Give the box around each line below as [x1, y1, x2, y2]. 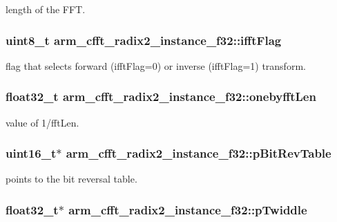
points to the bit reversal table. [6, 172, 137, 186]
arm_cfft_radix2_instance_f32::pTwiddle [68, 201, 307, 218]
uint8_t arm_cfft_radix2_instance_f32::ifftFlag [6, 31, 282, 48]
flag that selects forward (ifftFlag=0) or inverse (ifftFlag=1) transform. [6, 58, 306, 73]
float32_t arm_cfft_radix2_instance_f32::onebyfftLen [6, 88, 316, 105]
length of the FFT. [6, 2, 86, 16]
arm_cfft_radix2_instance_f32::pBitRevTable [66, 145, 331, 162]
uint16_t [6, 145, 57, 162]
